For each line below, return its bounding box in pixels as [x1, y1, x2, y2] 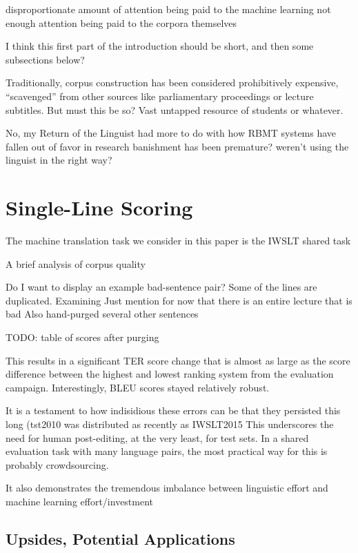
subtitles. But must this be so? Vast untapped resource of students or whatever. [6, 102, 344, 117]
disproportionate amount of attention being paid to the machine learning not [6, 2, 331, 16]
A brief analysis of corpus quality [6, 256, 146, 271]
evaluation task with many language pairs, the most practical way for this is [6, 444, 328, 458]
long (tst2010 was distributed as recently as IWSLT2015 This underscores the [6, 417, 334, 431]
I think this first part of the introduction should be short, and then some [6, 39, 314, 53]
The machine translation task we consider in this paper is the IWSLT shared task [6, 233, 351, 248]
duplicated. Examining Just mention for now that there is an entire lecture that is [6, 293, 352, 307]
